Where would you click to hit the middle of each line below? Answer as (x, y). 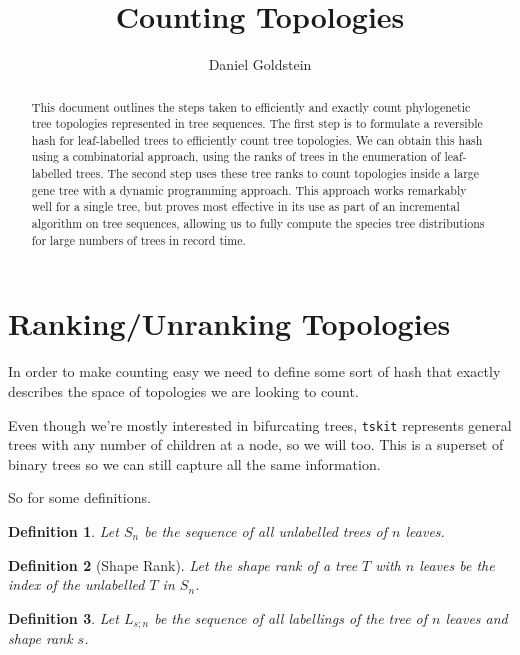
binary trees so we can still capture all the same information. (194, 463)
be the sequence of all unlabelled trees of (266, 530)
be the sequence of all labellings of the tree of (291, 617)
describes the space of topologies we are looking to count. (183, 390)
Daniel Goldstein (260, 64)
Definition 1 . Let (63, 530)
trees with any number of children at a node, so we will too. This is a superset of (256, 444)
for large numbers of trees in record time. (138, 239)
